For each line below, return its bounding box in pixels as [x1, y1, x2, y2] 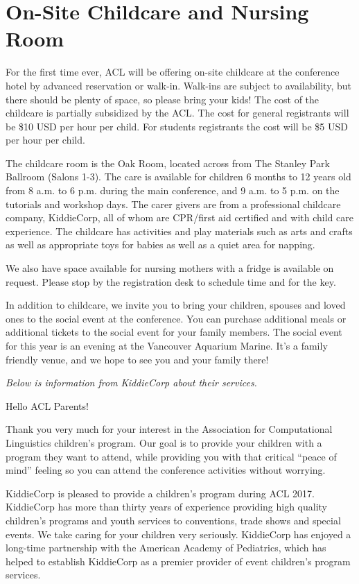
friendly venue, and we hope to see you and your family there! [6, 352, 269, 366]
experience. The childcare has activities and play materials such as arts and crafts [6, 223, 353, 238]
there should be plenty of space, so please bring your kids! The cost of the [6, 92, 319, 106]
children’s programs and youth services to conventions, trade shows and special [6, 513, 341, 527]
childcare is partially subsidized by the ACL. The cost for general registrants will [6, 105, 349, 120]
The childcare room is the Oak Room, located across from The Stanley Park [6, 155, 330, 170]
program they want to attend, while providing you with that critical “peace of [6, 449, 337, 463]
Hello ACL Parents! [6, 398, 89, 413]
